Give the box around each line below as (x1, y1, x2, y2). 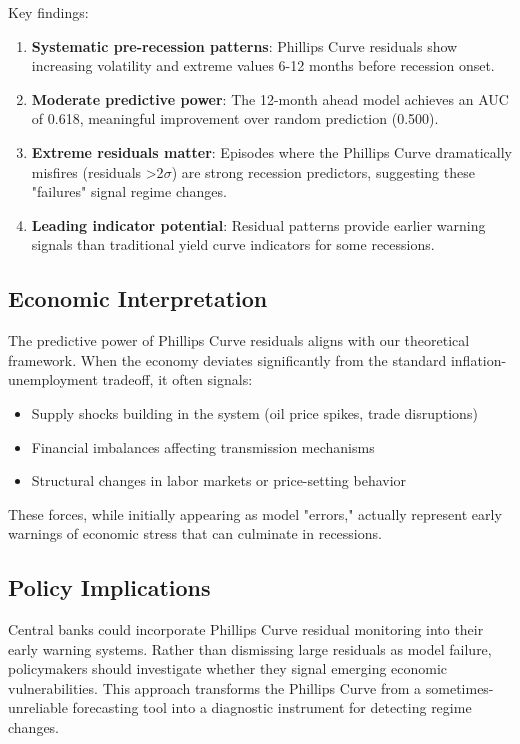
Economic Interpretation (8, 283, 268, 314)
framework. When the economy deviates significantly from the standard (8, 349, 447, 370)
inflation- (450, 349, 507, 370)
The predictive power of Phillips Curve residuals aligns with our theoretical (8, 330, 470, 351)
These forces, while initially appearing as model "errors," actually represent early (8, 503, 502, 524)
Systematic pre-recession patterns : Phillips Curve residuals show (31, 35, 458, 56)
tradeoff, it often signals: (102, 369, 253, 390)
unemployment (8, 369, 98, 390)
